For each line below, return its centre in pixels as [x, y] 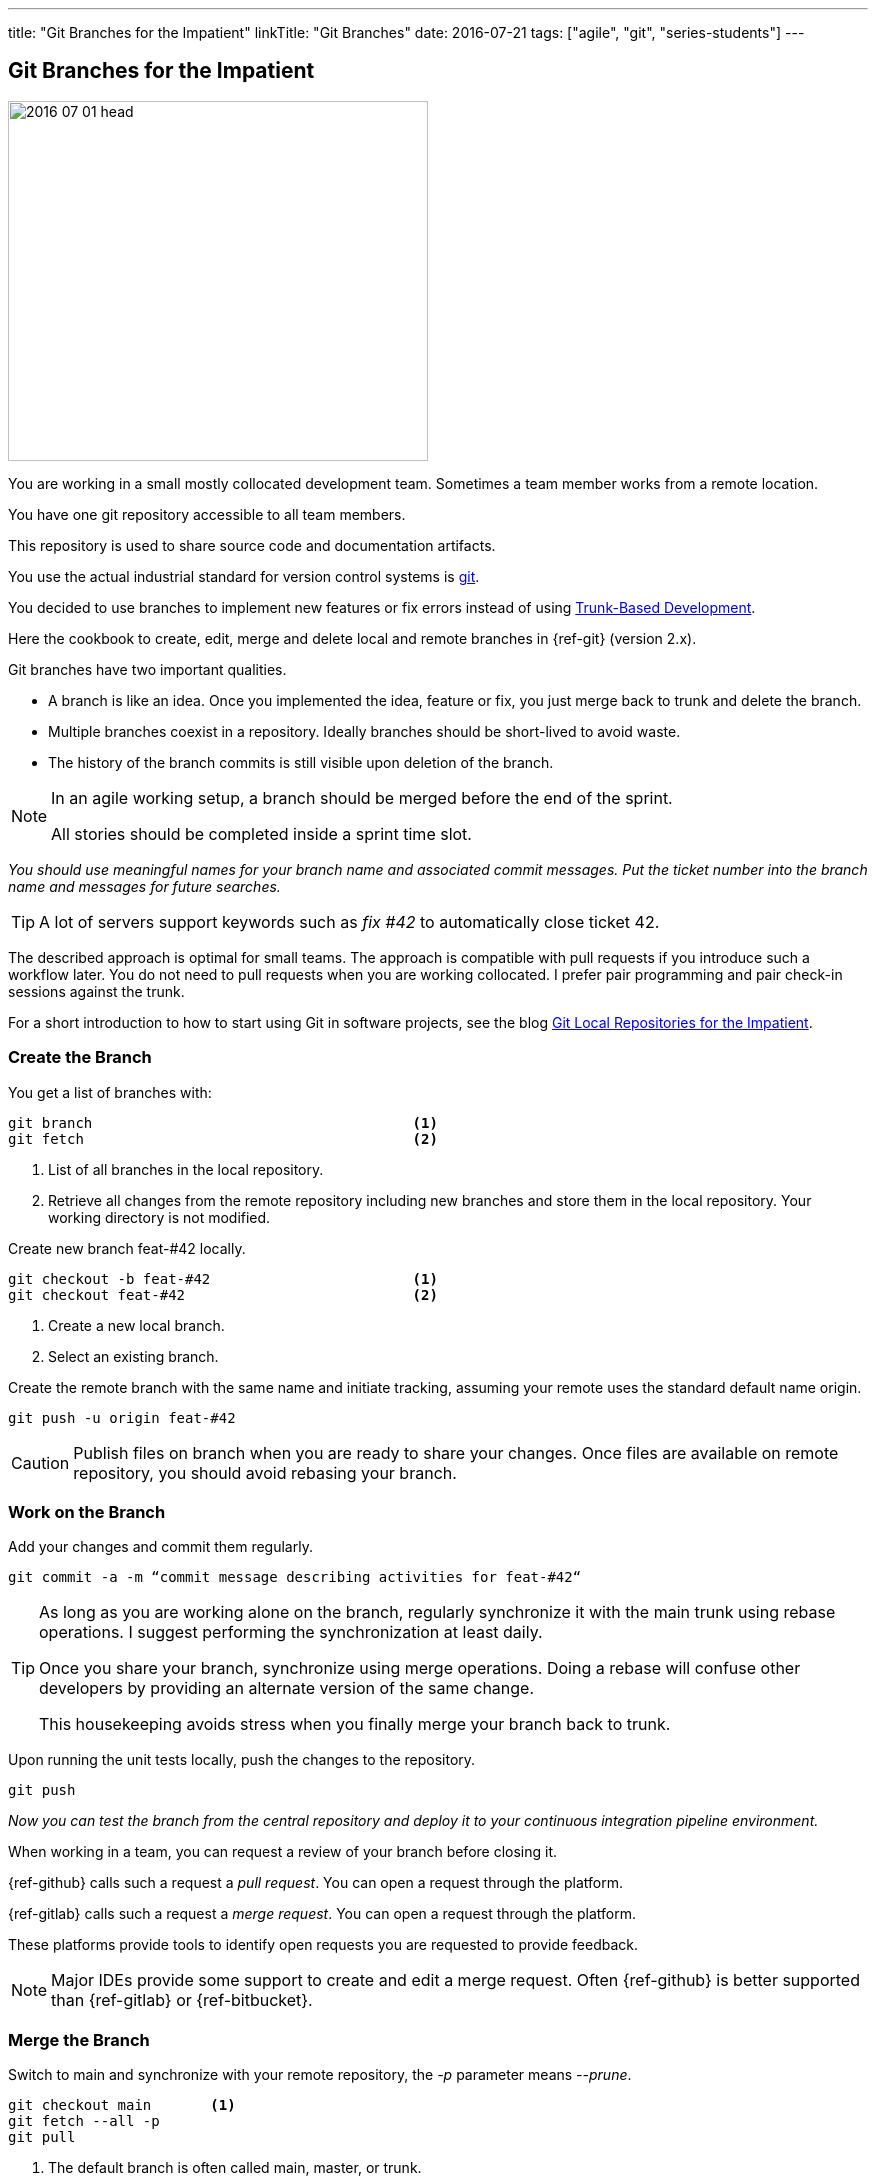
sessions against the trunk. [96, 991]
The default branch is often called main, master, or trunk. [235, 2168]
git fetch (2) [223, 1138]
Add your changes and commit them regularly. [160, 1547]
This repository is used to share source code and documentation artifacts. [252, 545]
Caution [40, 1462]
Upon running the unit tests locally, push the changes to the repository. [242, 1760]
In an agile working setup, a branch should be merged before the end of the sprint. [362, 797]
